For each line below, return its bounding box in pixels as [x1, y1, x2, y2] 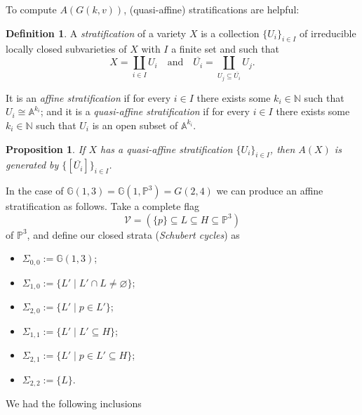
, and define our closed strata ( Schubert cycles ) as [27, 227, 240, 242]
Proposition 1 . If [6, 141, 86, 156]
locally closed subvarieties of [6, 41, 127, 56]
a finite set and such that [171, 41, 279, 56]
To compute [6, 2, 57, 16]
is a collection [201, 25, 260, 40]
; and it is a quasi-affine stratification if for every [40, 104, 250, 119]
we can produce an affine [216, 183, 323, 198]
